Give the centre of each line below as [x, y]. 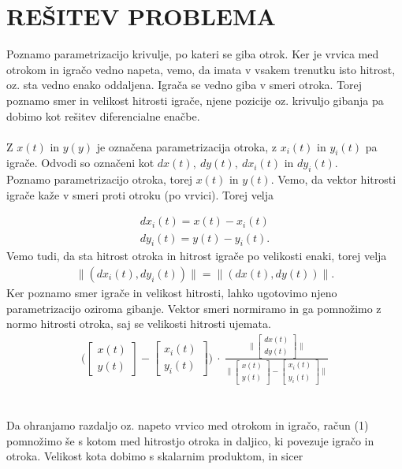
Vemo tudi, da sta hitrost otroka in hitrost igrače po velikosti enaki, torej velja [197, 256]
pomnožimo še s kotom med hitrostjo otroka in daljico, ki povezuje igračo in [190, 440]
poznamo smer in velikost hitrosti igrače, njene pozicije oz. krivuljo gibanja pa [195, 100]
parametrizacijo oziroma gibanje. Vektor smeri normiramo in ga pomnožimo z [194, 308]
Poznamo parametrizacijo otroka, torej [100, 179]
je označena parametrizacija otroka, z [187, 146]
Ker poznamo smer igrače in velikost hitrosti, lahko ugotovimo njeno [172, 292]
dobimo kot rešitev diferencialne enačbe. [103, 115]
